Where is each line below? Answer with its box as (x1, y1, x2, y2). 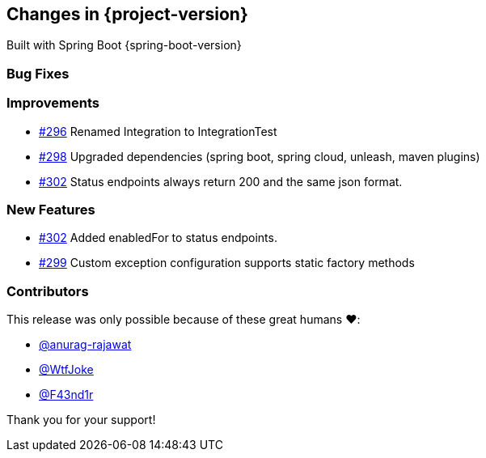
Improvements (6, 95, 99, 112)
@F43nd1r (39, 388, 94, 402)
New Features (6, 201, 95, 218)
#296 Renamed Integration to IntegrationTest (39, 124, 277, 138)
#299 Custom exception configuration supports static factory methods (39, 256, 415, 270)
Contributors (6, 282, 89, 299)
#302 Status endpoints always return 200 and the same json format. (39, 174, 403, 189)
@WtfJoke (39, 363, 94, 377)
